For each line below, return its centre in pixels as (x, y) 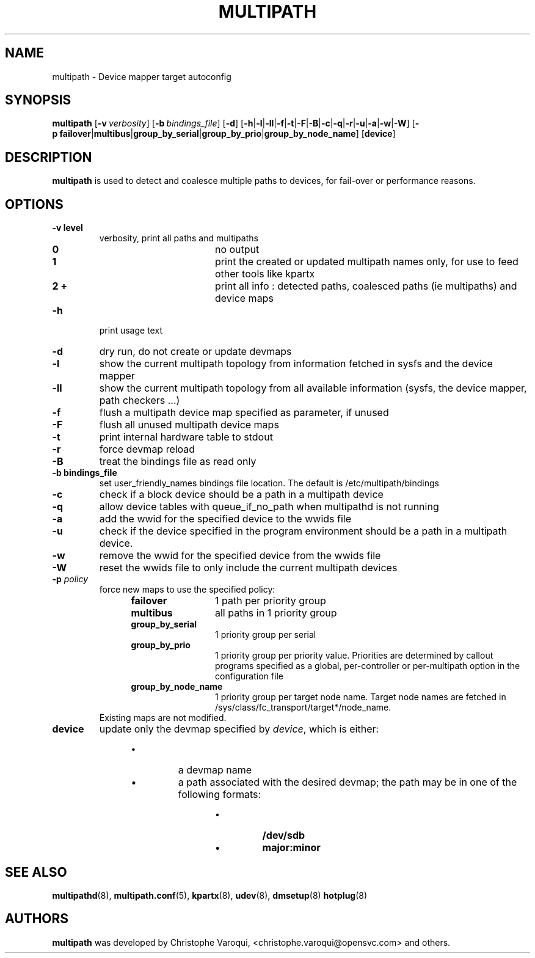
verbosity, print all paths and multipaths (179, 238)
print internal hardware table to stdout (186, 437)
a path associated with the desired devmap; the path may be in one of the (348, 782)
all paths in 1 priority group (276, 613)
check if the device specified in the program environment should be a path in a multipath (303, 531)
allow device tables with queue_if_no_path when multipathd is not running (269, 507)
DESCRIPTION (49, 157)
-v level (67, 228)
